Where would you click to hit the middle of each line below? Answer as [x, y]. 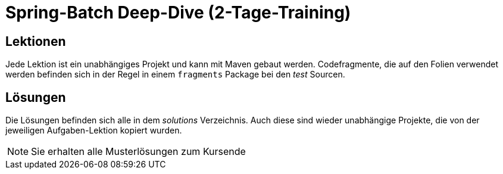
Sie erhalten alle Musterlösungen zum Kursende [138, 152]
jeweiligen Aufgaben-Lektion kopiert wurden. [94, 130]
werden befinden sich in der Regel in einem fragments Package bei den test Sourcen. [175, 74]
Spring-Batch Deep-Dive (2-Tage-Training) [178, 13]
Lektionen [36, 41]
